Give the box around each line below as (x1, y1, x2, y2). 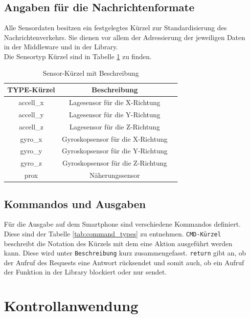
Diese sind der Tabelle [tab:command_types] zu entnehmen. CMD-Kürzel (4, 228, 221, 238)
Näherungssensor (90, 170, 140, 180)
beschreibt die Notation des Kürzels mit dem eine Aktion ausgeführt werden (4, 238, 232, 248)
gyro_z (20, 158, 42, 168)
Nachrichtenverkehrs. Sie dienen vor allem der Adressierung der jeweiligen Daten (4, 32, 246, 42)
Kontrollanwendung (4, 296, 138, 316)
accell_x (19, 97, 44, 107)
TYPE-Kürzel (7, 85, 55, 95)
